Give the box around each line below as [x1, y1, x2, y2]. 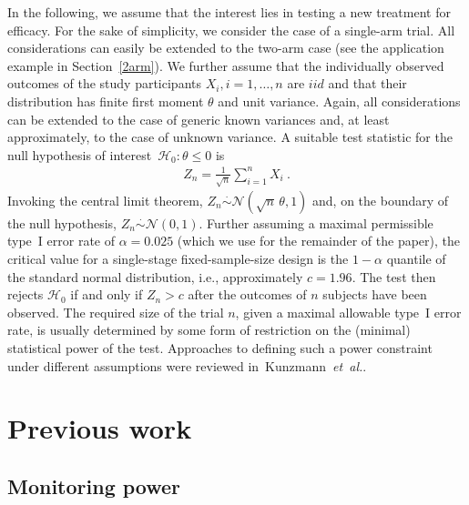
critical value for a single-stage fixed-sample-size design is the [7, 249, 349, 268]
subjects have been [322, 285, 427, 304]
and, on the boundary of [312, 190, 449, 209]
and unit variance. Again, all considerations [218, 91, 461, 110]
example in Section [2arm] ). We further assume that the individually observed [7, 56, 444, 75]
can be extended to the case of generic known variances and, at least [7, 109, 390, 128]
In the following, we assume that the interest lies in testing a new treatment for [7, 3, 451, 21]
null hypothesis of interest [7, 145, 152, 164]
